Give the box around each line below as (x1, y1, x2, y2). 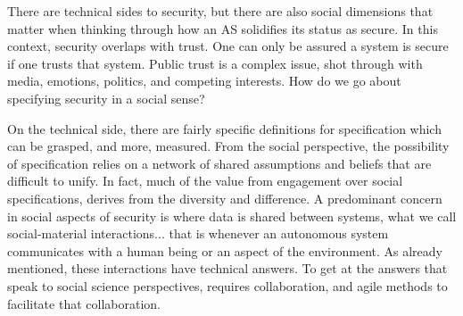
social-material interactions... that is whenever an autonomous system (7, 224, 389, 243)
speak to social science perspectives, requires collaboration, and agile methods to (7, 276, 448, 295)
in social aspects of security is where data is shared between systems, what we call (7, 206, 457, 225)
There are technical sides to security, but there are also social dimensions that (7, 2, 434, 20)
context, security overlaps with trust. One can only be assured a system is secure (7, 37, 449, 55)
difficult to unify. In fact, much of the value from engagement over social (7, 171, 403, 190)
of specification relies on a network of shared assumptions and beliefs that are (7, 154, 432, 172)
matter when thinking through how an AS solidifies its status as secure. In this (7, 19, 438, 37)
